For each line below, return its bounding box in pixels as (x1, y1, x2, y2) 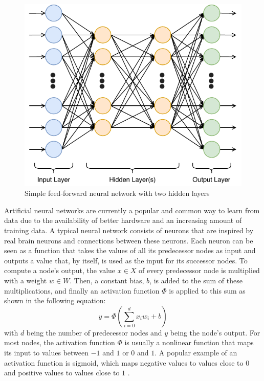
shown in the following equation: (4, 295, 106, 306)
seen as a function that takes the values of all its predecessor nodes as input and (4, 245, 256, 256)
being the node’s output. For (170, 327, 260, 338)
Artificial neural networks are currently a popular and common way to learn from (4, 205, 260, 215)
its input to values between (4, 347, 89, 358)
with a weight (4, 275, 47, 286)
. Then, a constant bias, (70, 275, 144, 286)
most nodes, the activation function (4, 337, 115, 348)
